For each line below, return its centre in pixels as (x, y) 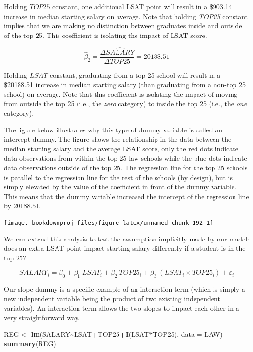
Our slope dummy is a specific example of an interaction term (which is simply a (125, 289)
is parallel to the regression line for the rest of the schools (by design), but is (118, 177)
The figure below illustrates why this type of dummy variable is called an (113, 129)
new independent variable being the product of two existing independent (112, 298)
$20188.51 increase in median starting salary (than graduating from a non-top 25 (125, 84)
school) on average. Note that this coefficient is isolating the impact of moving (121, 94)
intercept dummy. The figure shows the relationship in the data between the (118, 139)
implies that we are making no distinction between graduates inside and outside (123, 26)
